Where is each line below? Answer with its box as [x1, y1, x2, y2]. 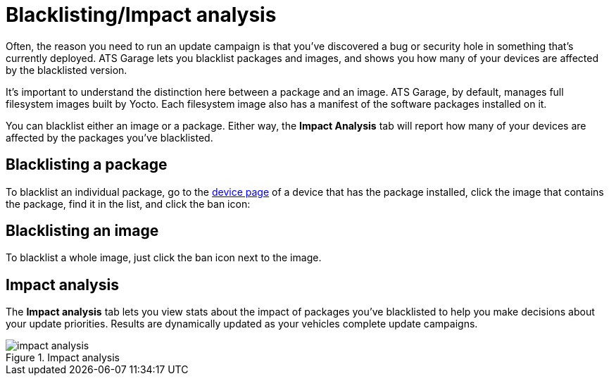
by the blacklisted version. [6, 63, 127, 76]
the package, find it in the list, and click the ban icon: [6, 197, 251, 210]
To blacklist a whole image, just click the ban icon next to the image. [6, 251, 322, 264]
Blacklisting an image [6, 222, 159, 240]
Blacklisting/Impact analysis [6, 3, 277, 27]
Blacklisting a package [6, 156, 168, 174]
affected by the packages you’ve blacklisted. [6, 131, 213, 144]
